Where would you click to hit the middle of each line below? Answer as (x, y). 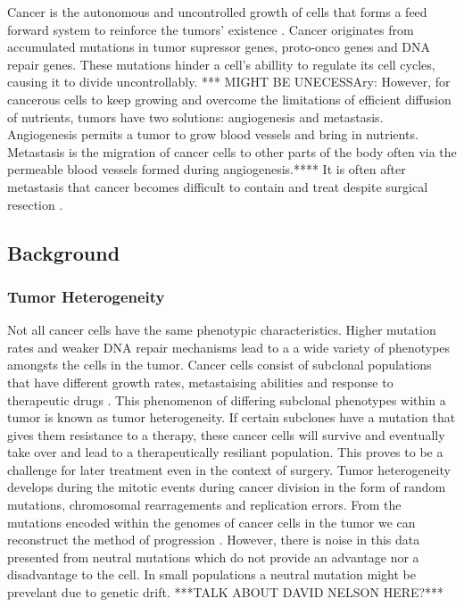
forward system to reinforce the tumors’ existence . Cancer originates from (211, 29)
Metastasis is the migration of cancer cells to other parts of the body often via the (232, 151)
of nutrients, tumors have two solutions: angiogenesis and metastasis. (195, 116)
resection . (35, 204)
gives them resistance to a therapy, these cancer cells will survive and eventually (226, 434)
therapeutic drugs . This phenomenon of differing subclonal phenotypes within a (227, 399)
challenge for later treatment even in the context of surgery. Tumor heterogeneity (229, 469)
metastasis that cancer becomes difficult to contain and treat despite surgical (218, 186)
